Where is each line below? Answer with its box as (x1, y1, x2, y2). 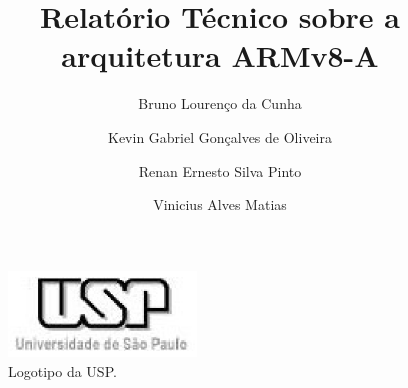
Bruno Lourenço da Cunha (138, 93, 302, 114)
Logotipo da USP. (8, 360, 117, 381)
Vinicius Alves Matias (153, 194, 287, 215)
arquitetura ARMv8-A (61, 35, 379, 76)
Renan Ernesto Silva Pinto (138, 160, 302, 181)
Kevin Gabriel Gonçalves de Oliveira (108, 126, 332, 147)
